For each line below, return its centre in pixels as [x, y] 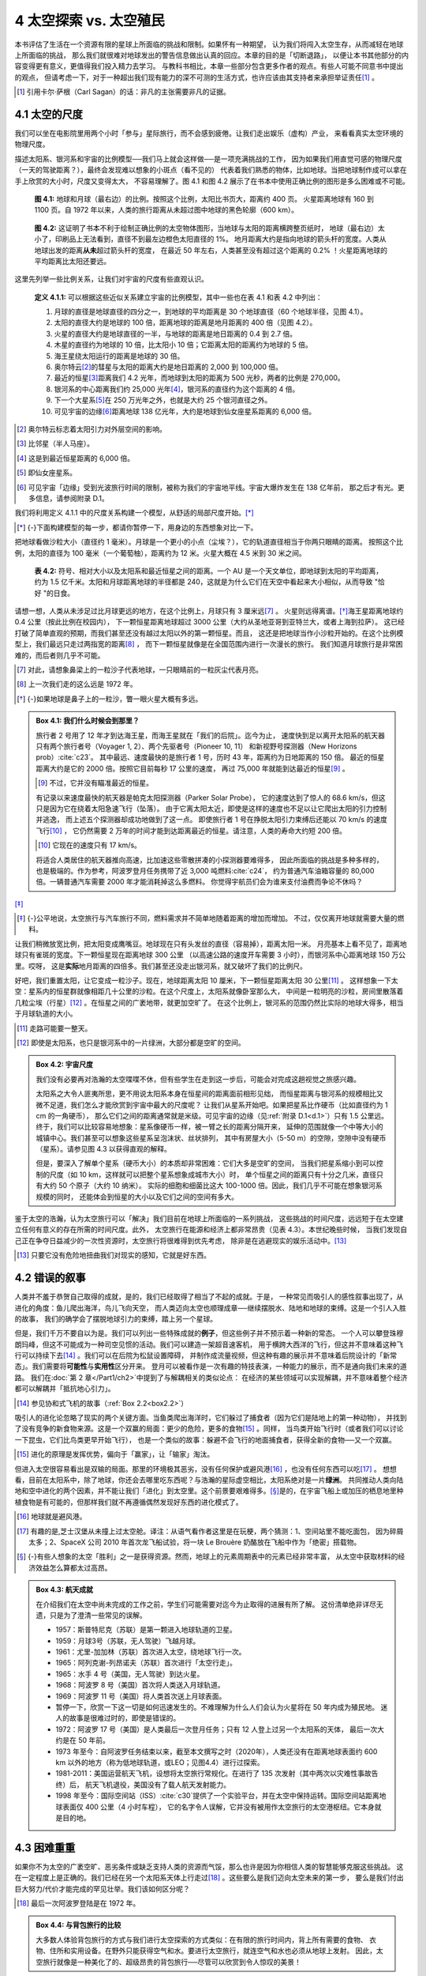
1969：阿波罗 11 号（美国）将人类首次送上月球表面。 [141, 1696]
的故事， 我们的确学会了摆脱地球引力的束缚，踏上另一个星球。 [116, 1318]
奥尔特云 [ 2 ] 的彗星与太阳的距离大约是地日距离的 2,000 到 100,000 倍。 [168, 367]
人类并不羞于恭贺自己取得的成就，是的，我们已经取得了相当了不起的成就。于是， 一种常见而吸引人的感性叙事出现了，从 [209, 1297]
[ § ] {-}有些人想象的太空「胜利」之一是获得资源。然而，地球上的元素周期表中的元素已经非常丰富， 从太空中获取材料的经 [211, 1556]
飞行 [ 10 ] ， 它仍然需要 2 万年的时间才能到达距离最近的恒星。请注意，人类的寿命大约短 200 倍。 [191, 831]
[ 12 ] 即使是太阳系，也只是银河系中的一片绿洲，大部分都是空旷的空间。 [131, 1043]
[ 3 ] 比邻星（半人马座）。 [56, 443]
